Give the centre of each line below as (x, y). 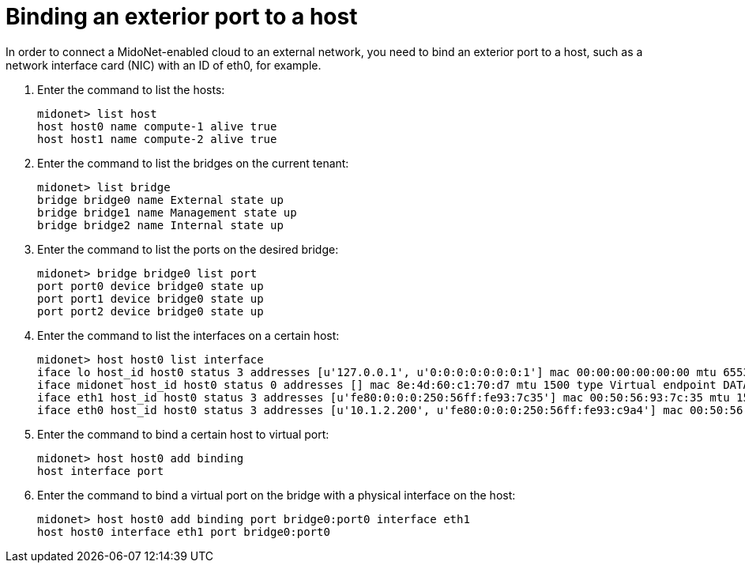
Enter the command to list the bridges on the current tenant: (193, 163)
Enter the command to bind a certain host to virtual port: (183, 434)
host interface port (101, 471)
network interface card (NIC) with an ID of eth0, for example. (164, 65)
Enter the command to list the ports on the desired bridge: (188, 249)
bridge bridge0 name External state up (160, 200)
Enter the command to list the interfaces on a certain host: (188, 335)
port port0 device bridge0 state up (151, 286)
